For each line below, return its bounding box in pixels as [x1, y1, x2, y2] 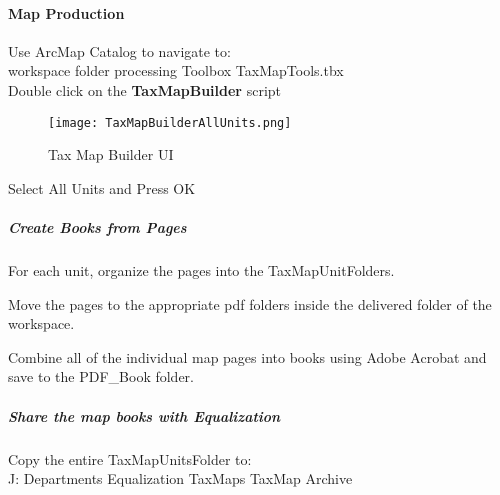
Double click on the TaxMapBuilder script [8, 79, 282, 100]
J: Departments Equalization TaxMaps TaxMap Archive [8, 468, 353, 489]
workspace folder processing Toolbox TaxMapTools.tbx [8, 60, 344, 81]
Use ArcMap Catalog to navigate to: [8, 40, 231, 61]
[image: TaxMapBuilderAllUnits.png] [48, 115, 292, 130]
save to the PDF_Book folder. [8, 366, 195, 387]
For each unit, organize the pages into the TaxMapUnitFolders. [8, 259, 395, 280]
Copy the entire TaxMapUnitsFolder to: [8, 448, 252, 469]
